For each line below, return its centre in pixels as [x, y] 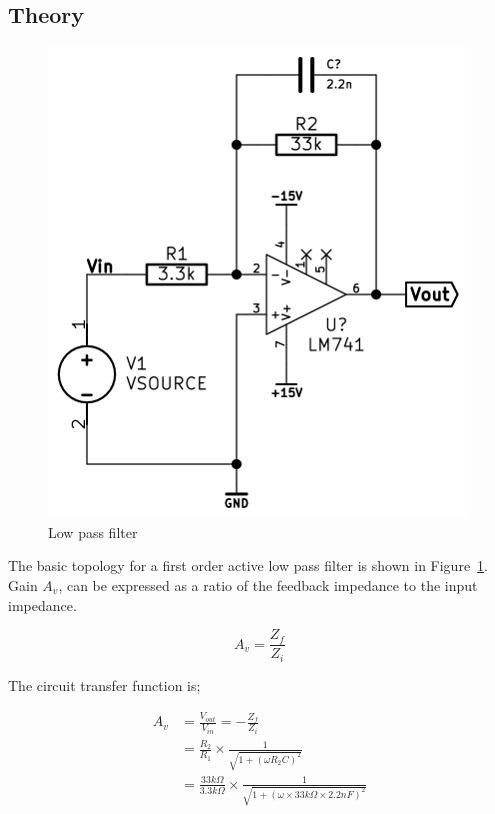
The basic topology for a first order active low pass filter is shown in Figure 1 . [248, 565]
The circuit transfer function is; [104, 684]
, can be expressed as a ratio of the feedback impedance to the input [268, 584]
